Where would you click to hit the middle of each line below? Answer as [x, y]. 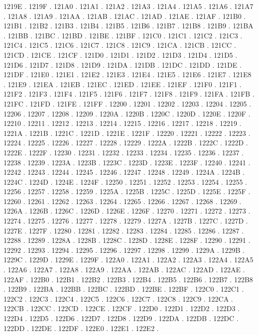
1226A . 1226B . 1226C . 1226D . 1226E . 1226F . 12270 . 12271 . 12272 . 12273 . [127, 211]
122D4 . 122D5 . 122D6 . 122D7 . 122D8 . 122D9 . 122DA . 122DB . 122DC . [121, 318]
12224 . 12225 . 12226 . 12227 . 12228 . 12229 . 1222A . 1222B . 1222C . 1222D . [126, 143]
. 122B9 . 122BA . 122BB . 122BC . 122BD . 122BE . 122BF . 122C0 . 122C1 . [124, 289]
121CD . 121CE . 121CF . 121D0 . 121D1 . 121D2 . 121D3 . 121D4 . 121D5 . [121, 55]
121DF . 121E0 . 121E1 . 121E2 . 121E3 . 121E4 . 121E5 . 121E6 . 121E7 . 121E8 [128, 74]
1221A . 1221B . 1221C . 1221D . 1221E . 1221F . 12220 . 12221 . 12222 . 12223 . [127, 133]
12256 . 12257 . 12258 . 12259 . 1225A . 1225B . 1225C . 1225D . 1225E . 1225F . [127, 191]
